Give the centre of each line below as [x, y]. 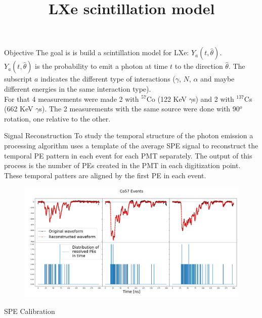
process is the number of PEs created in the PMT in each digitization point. [122, 165]
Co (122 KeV [166, 98]
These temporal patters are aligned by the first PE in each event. [105, 175]
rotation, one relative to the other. [57, 118]
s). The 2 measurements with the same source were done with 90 [139, 109]
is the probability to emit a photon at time [101, 66]
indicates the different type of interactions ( [108, 79]
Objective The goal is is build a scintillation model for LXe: [97, 52]
